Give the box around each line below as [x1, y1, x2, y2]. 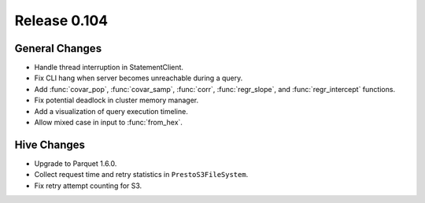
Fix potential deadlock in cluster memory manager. [34, 95, 199, 105]
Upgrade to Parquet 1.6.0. [34, 158, 117, 168]
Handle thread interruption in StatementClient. [34, 63, 184, 72]
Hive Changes [14, 138, 86, 151]
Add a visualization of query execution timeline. [34, 106, 188, 116]
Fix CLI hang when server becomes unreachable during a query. [34, 73, 243, 83]
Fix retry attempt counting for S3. [34, 181, 142, 190]
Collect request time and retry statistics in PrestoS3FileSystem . [34, 170, 249, 179]
